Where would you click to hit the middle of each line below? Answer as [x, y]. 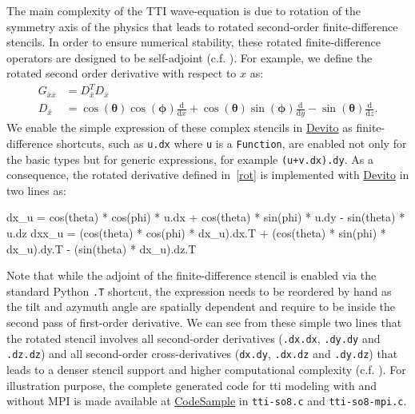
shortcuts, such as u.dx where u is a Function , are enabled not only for [231, 143]
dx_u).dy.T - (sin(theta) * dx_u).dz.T [102, 248]
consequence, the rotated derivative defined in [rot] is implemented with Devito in [208, 175]
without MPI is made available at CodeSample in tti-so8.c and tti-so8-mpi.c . [207, 401]
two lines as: [36, 190]
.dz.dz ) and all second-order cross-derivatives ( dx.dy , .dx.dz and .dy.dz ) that [202, 354]
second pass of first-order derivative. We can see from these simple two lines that [204, 322]
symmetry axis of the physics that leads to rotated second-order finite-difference [202, 26]
